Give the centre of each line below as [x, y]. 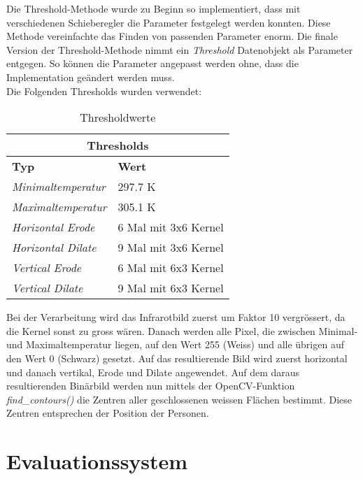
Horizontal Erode [54, 227]
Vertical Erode [47, 268]
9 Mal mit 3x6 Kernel [171, 248]
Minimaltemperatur [59, 187]
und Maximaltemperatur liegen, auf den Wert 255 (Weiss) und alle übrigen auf [175, 344]
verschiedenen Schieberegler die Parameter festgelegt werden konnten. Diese [169, 22]
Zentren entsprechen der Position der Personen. [108, 413]
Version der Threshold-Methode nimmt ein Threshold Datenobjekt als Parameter [180, 49]
